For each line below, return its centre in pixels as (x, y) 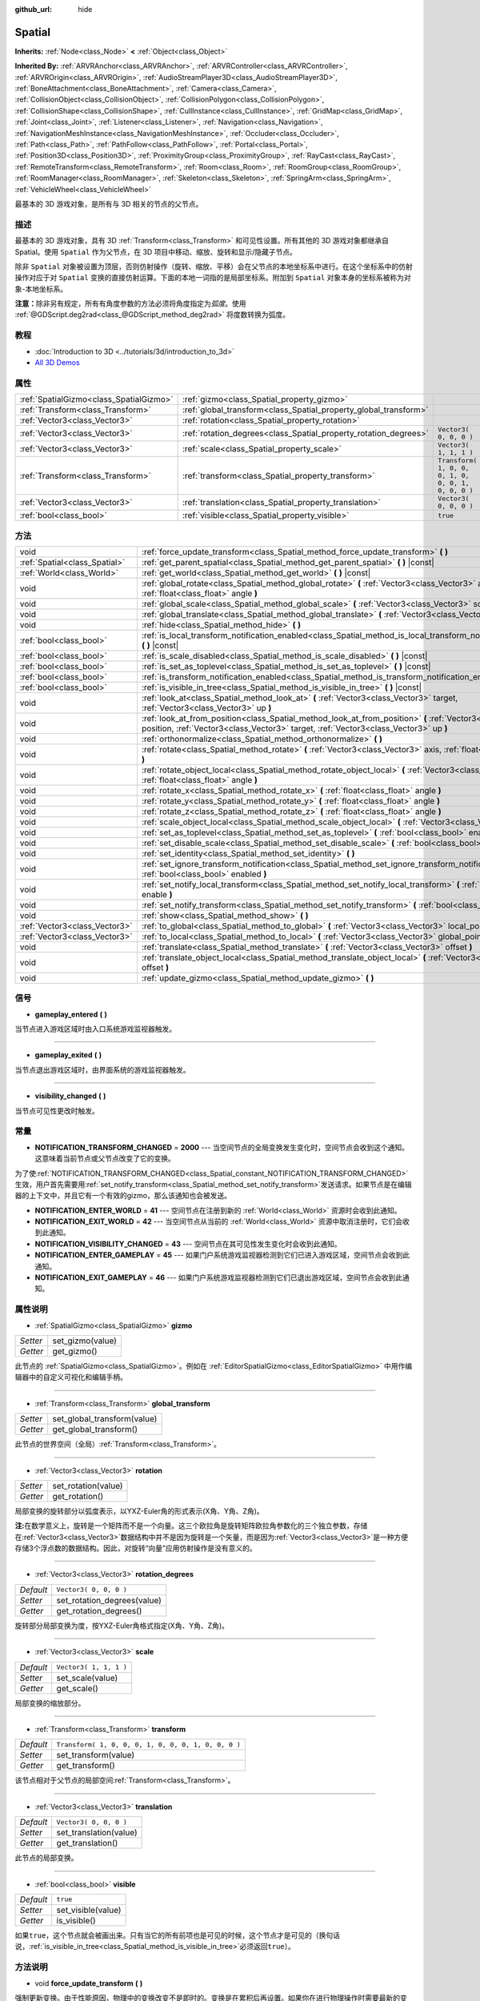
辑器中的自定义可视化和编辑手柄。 (71, 1377)
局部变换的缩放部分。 (50, 1703)
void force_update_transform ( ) (89, 1983)
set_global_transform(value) (105, 1419)
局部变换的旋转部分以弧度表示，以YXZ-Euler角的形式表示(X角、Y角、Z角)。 (139, 1511)
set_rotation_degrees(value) (109, 1600)
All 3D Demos (57, 363)
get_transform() (86, 1766)
